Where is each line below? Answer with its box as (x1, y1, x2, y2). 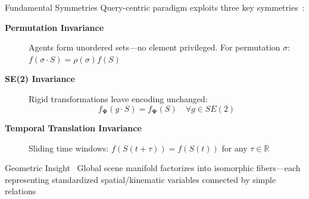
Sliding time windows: (29, 141, 109, 154)
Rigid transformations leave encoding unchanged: (29, 92, 208, 105)
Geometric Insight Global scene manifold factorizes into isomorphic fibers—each (5, 162, 301, 174)
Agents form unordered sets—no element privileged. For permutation (29, 41, 280, 53)
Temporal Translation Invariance (5, 122, 142, 134)
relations (5, 185, 36, 197)
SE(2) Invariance (5, 72, 75, 85)
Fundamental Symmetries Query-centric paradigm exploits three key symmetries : (5, 1, 305, 13)
